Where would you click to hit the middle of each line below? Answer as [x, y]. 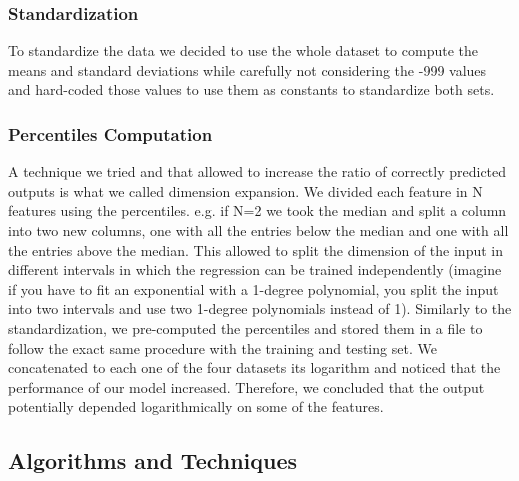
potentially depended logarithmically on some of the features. [196, 406]
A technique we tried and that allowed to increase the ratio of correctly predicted [257, 171]
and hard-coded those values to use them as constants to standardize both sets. [251, 89]
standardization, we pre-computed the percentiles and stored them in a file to [245, 327]
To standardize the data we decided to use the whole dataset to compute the [243, 50]
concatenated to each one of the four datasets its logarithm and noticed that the [254, 367]
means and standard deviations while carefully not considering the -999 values [247, 69]
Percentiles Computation [110, 133]
